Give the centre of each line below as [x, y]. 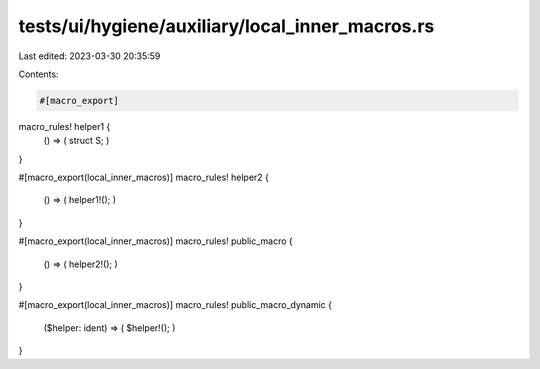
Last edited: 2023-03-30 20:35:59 [89, 56]
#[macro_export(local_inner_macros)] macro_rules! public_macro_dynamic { [175, 305]
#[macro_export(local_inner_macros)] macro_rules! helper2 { [144, 177]
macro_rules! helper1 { [64, 126]
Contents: [38, 74]
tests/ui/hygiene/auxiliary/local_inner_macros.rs [226, 26]
